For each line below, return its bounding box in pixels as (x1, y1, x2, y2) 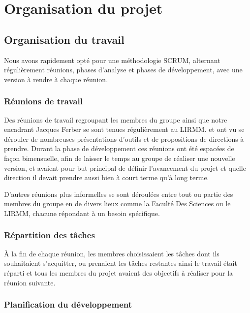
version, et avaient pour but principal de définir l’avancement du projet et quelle (4, 162, 246, 173)
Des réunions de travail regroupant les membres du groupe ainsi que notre (4, 114, 227, 125)
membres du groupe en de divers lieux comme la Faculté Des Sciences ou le (4, 198, 231, 209)
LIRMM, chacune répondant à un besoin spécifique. (4, 208, 160, 218)
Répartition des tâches (4, 229, 95, 241)
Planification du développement (4, 298, 132, 311)
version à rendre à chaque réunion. (4, 74, 108, 84)
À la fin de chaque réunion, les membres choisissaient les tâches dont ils (4, 248, 219, 258)
